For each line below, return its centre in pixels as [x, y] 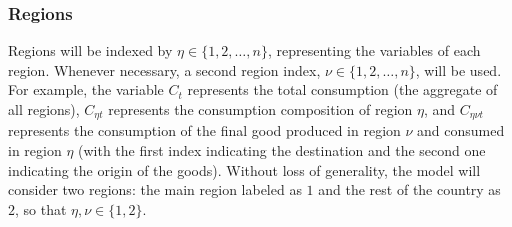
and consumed [461, 130]
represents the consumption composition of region [260, 109]
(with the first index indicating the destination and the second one [282, 150]
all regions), [44, 109]
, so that [41, 208]
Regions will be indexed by [90, 50]
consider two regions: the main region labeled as [155, 189]
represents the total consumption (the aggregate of [342, 89]
